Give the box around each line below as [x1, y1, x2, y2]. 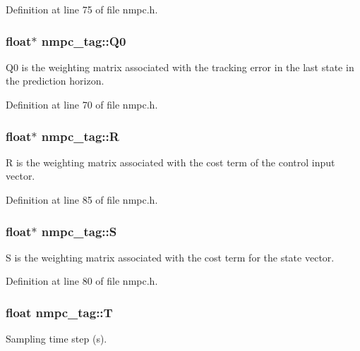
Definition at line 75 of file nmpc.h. [6, 2, 158, 16]
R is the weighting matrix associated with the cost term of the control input [6, 154, 335, 169]
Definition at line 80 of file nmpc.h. [6, 273, 158, 288]
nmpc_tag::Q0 [41, 32, 126, 49]
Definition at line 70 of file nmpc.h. [6, 97, 158, 111]
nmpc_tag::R [41, 127, 119, 144]
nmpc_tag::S [41, 222, 117, 240]
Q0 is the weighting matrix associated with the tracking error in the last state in [6, 59, 354, 74]
